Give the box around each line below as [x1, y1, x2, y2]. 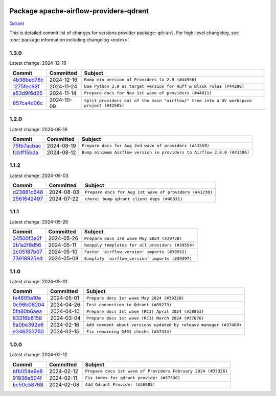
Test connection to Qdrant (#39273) [86, 302, 172, 307]
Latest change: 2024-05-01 [9, 279, 67, 284]
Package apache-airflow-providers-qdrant [9, 7, 149, 15]
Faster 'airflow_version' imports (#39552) [84, 249, 187, 255]
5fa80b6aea [12, 308, 42, 315]
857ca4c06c [12, 100, 43, 107]
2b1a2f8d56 [12, 241, 42, 249]
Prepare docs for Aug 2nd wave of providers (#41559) [82, 143, 210, 148]
